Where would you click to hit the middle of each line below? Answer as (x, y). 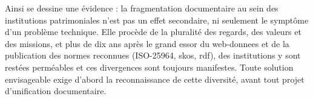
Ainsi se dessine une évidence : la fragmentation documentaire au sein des (142, 8)
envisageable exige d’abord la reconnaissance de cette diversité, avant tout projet (155, 79)
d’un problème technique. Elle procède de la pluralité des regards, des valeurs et (153, 32)
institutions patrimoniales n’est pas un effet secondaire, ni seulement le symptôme (157, 20)
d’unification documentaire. (56, 91)
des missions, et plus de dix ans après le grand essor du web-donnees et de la (147, 43)
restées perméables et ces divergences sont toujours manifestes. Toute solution (149, 67)
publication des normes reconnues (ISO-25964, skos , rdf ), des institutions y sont (153, 55)
